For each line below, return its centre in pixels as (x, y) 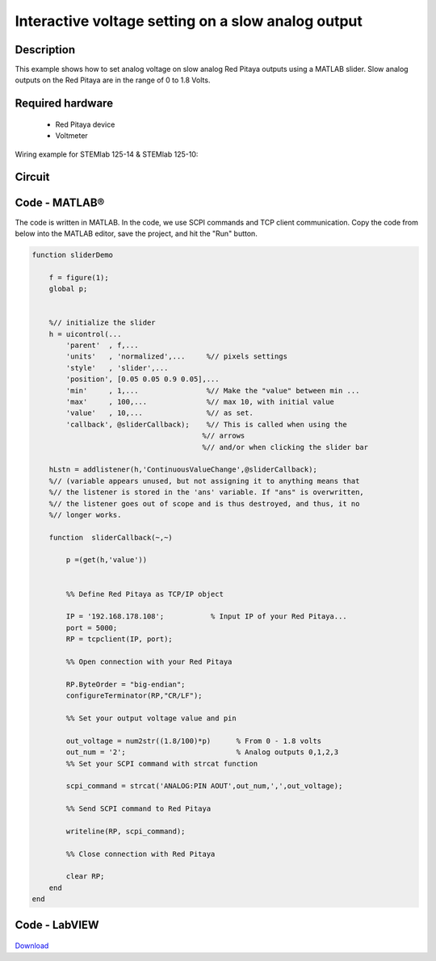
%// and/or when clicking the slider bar (285, 447)
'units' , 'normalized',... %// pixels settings (177, 357)
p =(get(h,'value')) (107, 560)
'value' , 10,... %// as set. (159, 413)
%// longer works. (85, 514)
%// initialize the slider (103, 323)
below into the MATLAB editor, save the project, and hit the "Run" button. (136, 233)
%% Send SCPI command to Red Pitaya (138, 809)
